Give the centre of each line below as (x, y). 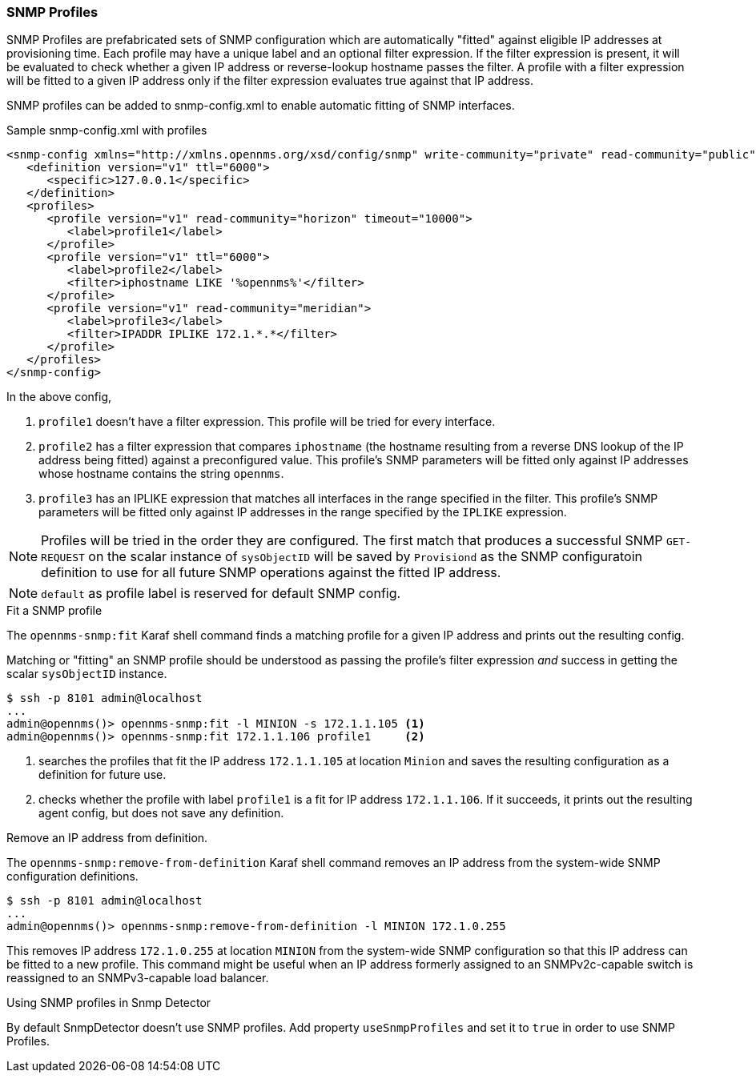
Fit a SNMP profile (54, 611)
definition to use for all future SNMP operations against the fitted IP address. (271, 573)
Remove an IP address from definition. (107, 838)
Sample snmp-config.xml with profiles (107, 130)
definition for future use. (103, 775)
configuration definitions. (72, 876)
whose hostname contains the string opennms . (161, 474)
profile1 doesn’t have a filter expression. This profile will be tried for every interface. (267, 422)
